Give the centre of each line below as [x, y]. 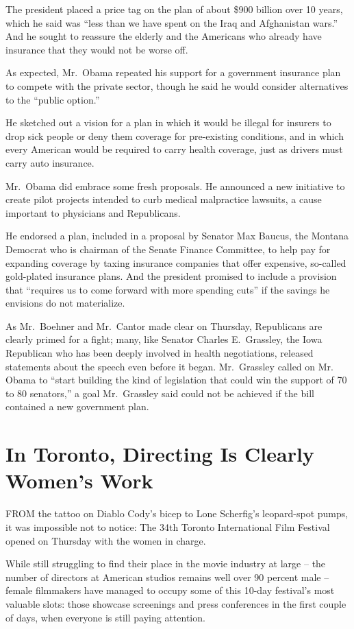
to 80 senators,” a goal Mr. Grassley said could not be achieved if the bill [160, 393]
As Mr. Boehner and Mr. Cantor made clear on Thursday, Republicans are [164, 325]
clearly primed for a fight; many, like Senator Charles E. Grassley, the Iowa [164, 339]
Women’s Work [79, 480]
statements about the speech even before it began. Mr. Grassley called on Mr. [169, 366]
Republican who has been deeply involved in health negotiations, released [160, 353]
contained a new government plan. [77, 406]
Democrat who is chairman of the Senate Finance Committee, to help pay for [168, 249]
